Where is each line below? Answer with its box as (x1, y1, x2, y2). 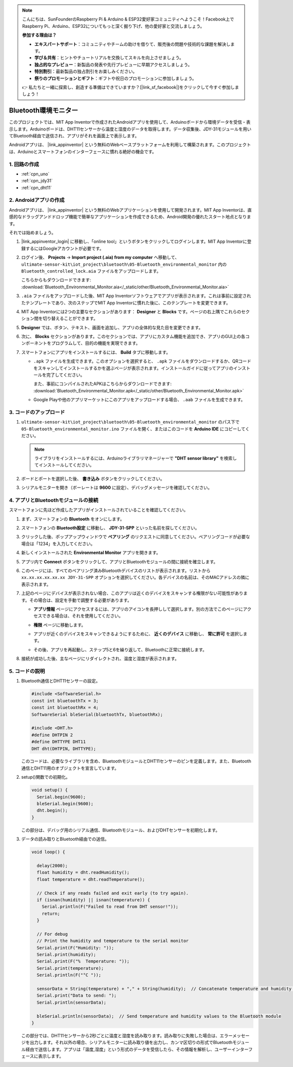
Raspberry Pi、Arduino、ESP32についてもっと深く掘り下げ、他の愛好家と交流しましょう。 (22, 23, 205, 29)
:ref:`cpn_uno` (21, 171, 50, 177)
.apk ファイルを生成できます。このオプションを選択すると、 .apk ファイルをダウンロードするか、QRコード (33, 358, 251, 364)
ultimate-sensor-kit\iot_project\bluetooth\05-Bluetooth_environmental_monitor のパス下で (21, 419, 240, 425)
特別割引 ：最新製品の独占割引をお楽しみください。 (34, 68, 137, 74)
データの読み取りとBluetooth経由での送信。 (21, 836, 109, 842)
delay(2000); (37, 863, 68, 868)
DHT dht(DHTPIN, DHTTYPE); (31, 746, 96, 751)
